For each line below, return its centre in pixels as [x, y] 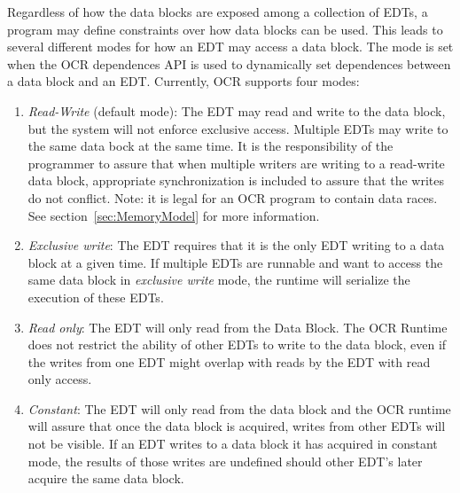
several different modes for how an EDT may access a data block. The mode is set [230, 47]
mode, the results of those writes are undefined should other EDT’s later [225, 461]
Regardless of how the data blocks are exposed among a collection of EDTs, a [218, 12]
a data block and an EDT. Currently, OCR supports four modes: [183, 81]
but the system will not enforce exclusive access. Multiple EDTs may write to [238, 128]
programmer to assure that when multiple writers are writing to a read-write [236, 163]
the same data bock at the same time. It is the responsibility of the [211, 146]
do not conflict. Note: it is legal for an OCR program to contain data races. [233, 197]
